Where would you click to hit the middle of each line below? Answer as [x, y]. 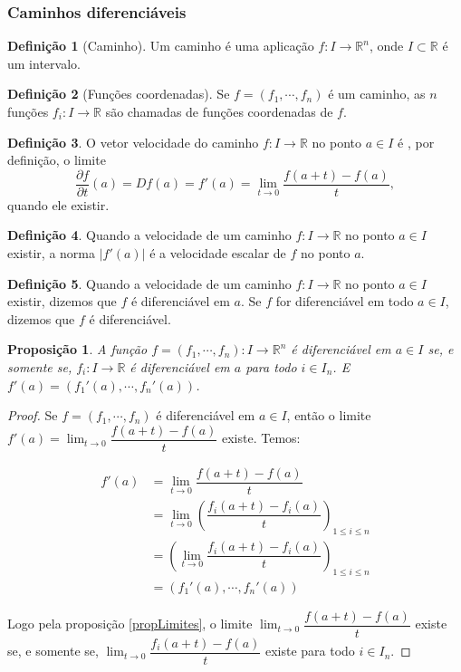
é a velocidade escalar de [218, 253]
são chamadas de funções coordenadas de [219, 111]
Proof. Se [33, 415]
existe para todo [310, 651]
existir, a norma [51, 253]
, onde [386, 46]
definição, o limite [57, 160]
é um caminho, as [377, 94]
